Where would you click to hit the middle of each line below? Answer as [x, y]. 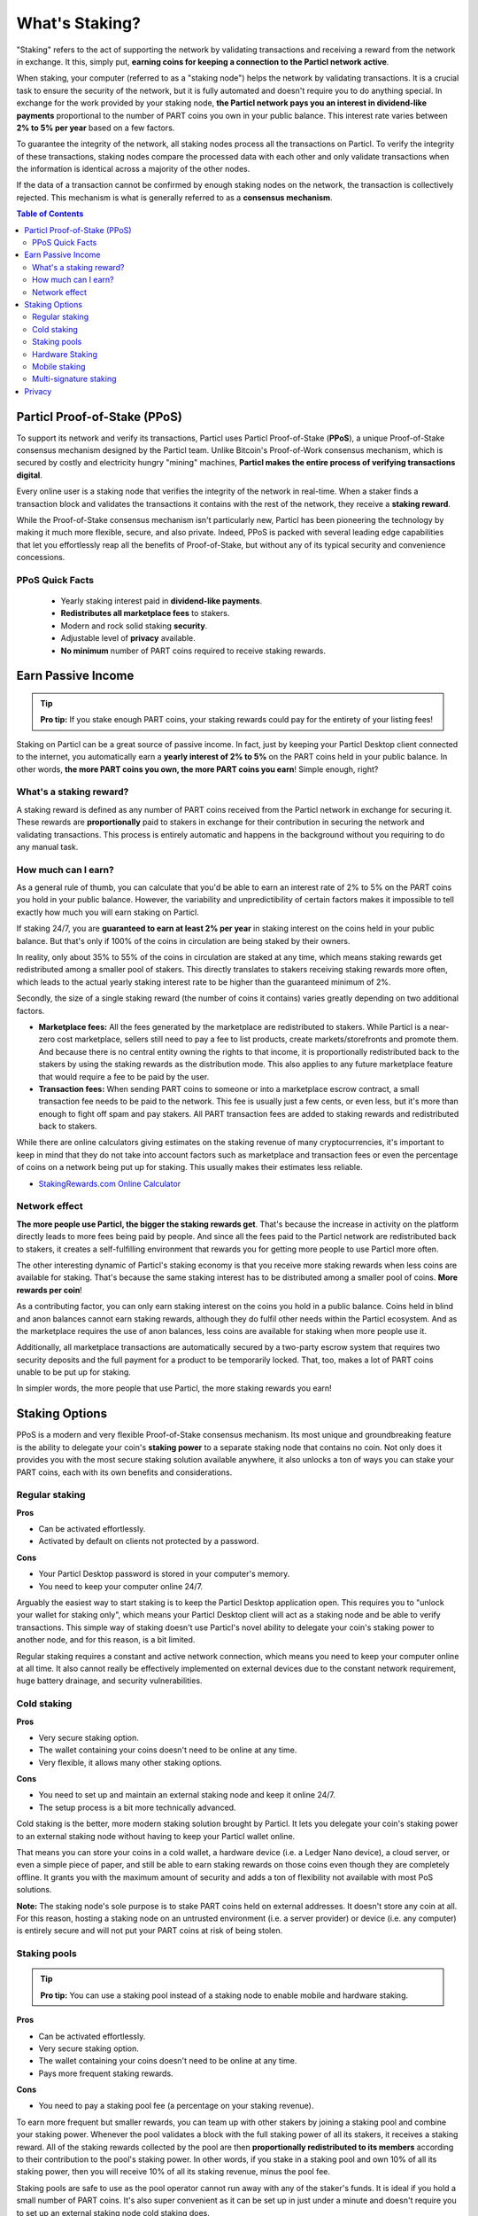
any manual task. [47, 847]
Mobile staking [59, 366]
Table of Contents [50, 214]
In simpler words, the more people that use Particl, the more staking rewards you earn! [174, 1388]
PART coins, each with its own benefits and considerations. [124, 1472]
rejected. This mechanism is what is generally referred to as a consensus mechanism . [174, 197]
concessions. [41, 558]
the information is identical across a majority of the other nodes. [133, 169]
